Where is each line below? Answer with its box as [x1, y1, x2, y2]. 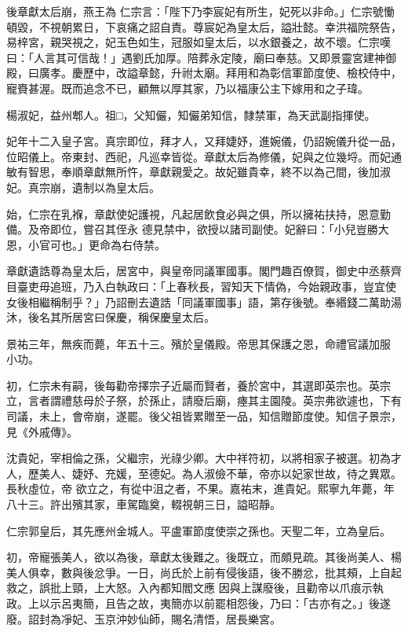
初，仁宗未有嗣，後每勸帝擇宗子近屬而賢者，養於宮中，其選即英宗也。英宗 [6, 377, 391, 393]
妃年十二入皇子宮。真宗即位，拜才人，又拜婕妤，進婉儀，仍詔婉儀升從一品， [6, 133, 402, 149]
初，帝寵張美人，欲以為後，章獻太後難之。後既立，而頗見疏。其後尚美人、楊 [6, 549, 402, 565]
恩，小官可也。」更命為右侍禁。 [6, 236, 166, 252]
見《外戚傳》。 [6, 423, 78, 439]
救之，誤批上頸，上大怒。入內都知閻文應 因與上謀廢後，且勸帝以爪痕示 [6, 579, 373, 596]
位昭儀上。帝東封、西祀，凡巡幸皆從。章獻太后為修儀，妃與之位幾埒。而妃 [6, 148, 391, 164]
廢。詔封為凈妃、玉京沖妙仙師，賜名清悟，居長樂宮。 [6, 610, 281, 626]
